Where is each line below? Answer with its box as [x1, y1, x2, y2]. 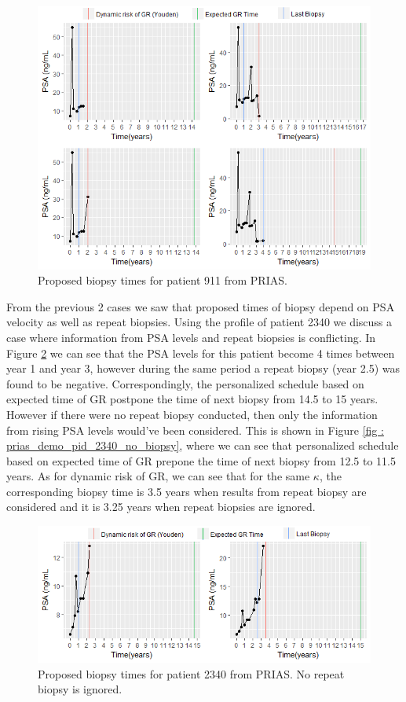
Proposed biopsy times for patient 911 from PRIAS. [38, 272, 287, 289]
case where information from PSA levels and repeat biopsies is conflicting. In [6, 329, 376, 345]
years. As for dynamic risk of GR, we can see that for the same [6, 468, 310, 484]
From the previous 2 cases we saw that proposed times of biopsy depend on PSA [6, 298, 395, 314]
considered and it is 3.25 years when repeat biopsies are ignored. [6, 498, 316, 515]
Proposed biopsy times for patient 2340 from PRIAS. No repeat [38, 665, 345, 682]
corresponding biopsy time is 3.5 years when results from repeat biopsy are [6, 483, 367, 499]
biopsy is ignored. [38, 681, 123, 697]
